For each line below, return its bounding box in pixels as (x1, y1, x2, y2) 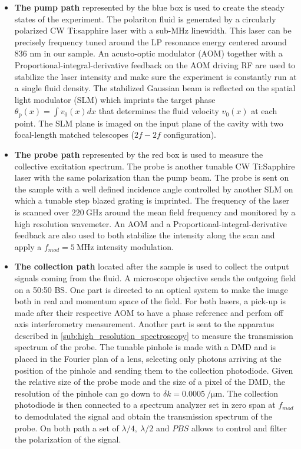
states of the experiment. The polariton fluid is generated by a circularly (14, 12, 276, 25)
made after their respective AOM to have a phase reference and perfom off (14, 306, 283, 318)
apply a (14, 240, 42, 252)
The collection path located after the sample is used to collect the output (14, 260, 289, 272)
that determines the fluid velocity (98, 105, 219, 117)
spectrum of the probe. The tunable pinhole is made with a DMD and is (14, 341, 276, 353)
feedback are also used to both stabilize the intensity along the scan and (14, 229, 275, 241)
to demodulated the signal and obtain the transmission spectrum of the (14, 410, 273, 423)
